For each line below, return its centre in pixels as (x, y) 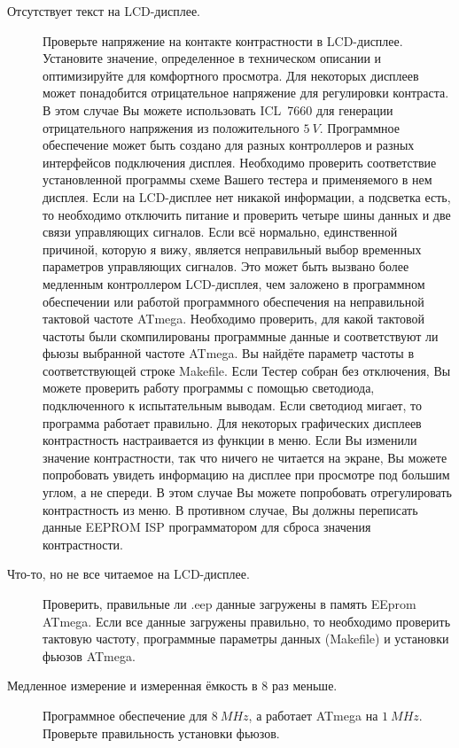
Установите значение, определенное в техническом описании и (212, 58)
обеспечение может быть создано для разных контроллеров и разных (229, 145)
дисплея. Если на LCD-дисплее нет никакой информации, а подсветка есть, (247, 196)
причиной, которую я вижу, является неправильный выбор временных (232, 249)
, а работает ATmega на (313, 715)
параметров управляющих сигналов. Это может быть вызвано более (226, 266)
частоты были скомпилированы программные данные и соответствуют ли (241, 335)
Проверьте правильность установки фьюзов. (161, 732)
